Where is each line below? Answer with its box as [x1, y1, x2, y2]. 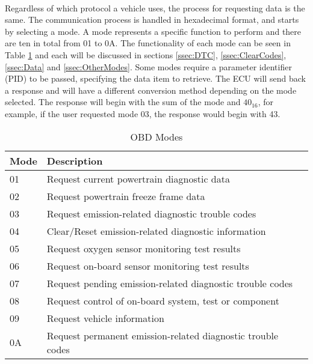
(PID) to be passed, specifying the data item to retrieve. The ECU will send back [5, 72, 306, 85]
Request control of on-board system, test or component [46, 293, 279, 308]
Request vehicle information [46, 311, 164, 325]
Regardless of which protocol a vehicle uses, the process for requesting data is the [5, 1, 305, 14]
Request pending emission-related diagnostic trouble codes [46, 276, 293, 290]
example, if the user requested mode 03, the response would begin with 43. [5, 107, 280, 120]
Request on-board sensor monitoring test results [46, 258, 249, 273]
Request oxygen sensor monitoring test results [46, 241, 241, 255]
